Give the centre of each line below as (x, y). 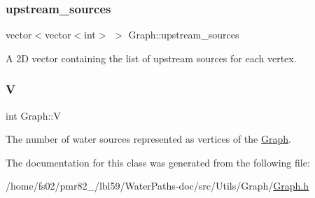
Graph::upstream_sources (184, 35)
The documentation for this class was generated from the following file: (158, 162)
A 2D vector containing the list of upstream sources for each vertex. (151, 58)
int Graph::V (33, 115)
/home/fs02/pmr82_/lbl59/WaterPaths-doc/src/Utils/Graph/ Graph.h (157, 186)
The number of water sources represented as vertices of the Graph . (148, 139)
